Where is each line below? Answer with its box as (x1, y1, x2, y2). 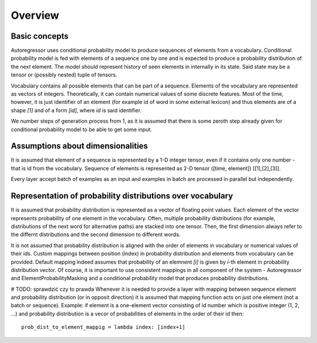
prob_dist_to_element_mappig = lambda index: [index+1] (21, 324, 186, 331)
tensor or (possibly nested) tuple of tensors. (11, 71, 117, 79)
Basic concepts (11, 31, 69, 41)
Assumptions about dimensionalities (11, 141, 148, 151)
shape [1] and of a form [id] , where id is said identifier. (11, 106, 142, 114)
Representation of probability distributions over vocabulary (11, 191, 233, 201)
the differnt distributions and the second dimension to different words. (11, 231, 181, 238)
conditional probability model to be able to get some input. (11, 126, 152, 133)
